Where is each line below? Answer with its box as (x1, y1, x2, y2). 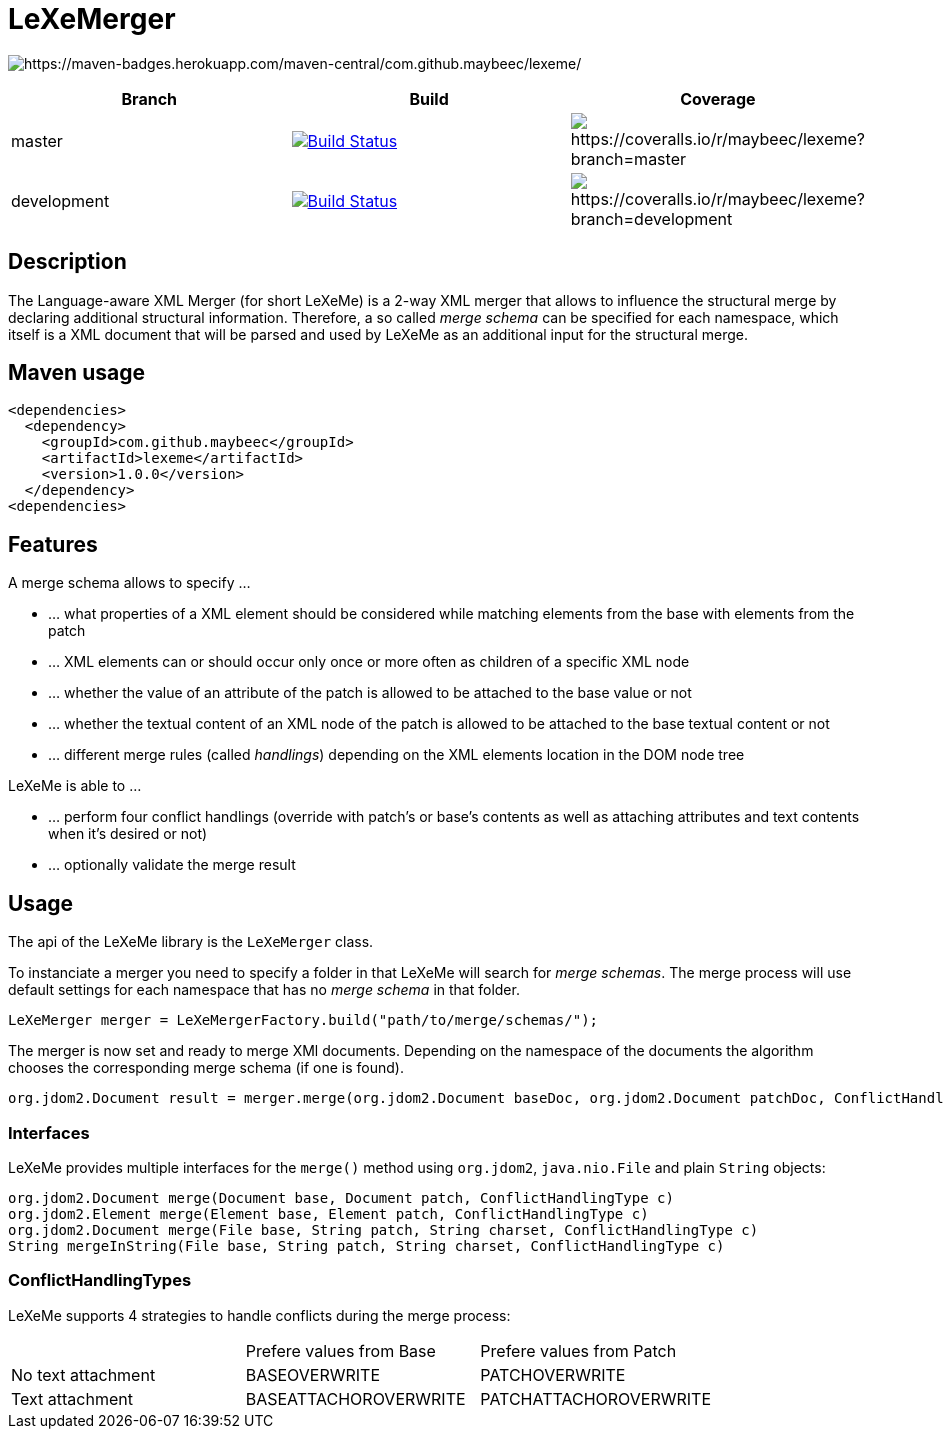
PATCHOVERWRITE (480, 1364, 626, 1385)
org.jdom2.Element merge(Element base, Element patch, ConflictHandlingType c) (8, 1205, 649, 1222)
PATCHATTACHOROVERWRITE (480, 1388, 712, 1409)
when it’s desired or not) (48, 825, 208, 843)
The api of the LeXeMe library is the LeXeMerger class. (8, 933, 374, 951)
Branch (121, 88, 178, 109)
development (11, 190, 110, 211)
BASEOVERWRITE (245, 1364, 381, 1385)
